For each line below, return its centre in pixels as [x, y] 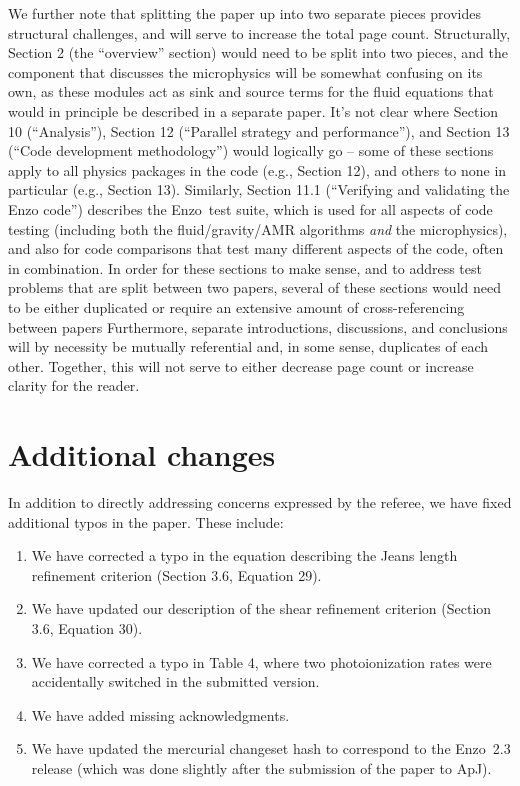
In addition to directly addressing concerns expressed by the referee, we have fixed [260, 502]
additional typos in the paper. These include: [146, 521]
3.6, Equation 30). [87, 627]
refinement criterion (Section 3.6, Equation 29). [176, 574]
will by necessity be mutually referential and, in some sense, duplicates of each [248, 346]
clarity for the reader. [74, 385]
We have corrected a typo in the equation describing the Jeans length [244, 555]
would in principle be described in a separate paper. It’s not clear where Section [253, 110]
